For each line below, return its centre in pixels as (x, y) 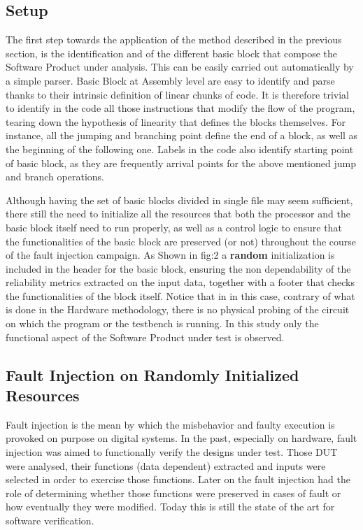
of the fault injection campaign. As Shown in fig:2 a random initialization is (170, 255)
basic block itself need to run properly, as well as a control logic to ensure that (174, 227)
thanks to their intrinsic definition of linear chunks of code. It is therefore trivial (177, 94)
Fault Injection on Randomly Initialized (152, 374)
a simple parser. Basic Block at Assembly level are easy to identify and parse (170, 80)
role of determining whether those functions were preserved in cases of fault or (173, 493)
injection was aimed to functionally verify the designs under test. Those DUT (172, 452)
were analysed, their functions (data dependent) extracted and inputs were (166, 465)
